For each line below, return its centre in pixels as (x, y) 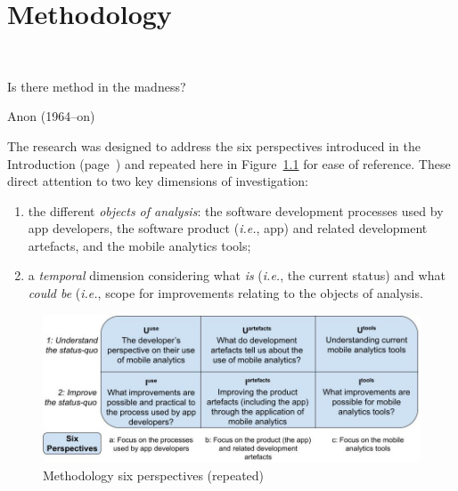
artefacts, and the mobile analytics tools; (139, 245)
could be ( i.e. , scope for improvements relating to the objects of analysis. (225, 293)
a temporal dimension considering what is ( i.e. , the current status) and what (237, 275)
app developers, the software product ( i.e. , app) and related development (228, 228)
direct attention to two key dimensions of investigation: (158, 181)
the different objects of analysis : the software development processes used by (236, 210)
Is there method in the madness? (97, 86)
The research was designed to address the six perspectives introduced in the (214, 145)
